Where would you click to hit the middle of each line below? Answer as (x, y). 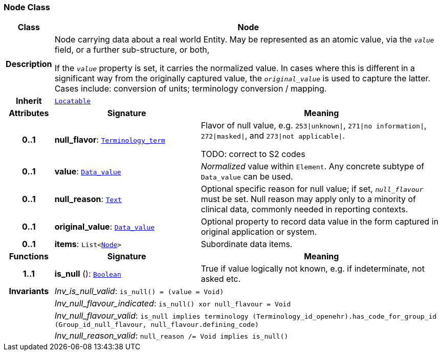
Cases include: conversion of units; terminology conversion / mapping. (191, 89)
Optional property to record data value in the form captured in (320, 222)
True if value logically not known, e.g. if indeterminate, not (313, 269)
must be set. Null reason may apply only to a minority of (308, 199)
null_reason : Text (88, 199)
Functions (29, 257)
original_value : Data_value (105, 227)
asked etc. (221, 279)
